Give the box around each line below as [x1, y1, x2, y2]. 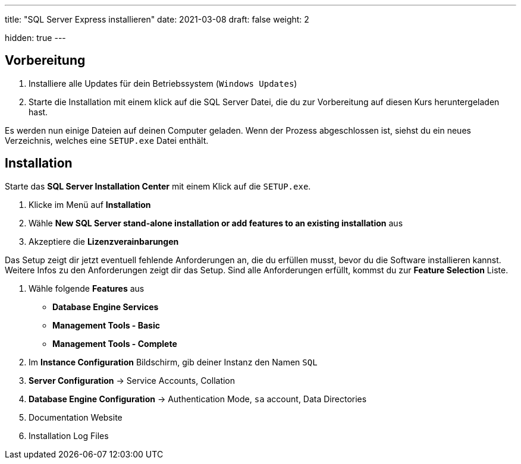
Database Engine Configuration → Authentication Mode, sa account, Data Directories [29, 393, 367, 404]
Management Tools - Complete [52, 338, 177, 349]
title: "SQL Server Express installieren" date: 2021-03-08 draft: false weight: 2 [5, 14, 309, 24]
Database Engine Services [52, 301, 159, 312]
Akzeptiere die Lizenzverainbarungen [29, 236, 179, 247]
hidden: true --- [5, 33, 66, 43]
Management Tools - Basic [52, 320, 160, 330]
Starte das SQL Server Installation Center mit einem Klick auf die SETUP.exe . [5, 181, 311, 191]
